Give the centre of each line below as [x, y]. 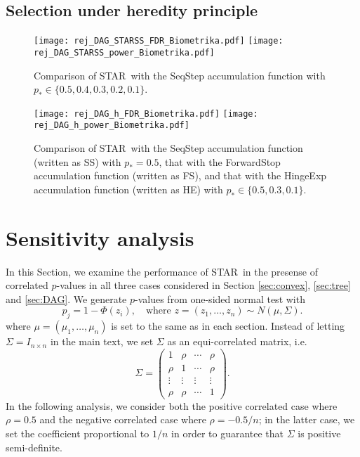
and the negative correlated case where [123, 419]
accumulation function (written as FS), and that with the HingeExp [180, 175]
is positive [319, 433]
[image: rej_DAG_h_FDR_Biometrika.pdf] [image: [146, 114]
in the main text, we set [102, 341]
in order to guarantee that [228, 433]
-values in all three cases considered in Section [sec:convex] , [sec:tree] [204, 285]
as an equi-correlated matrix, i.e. [237, 341]
